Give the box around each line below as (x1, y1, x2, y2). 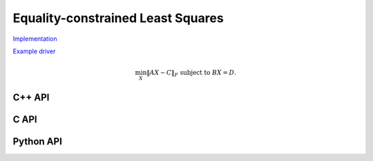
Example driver (12, 47, 56, 55)
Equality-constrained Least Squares (12, 10, 224, 26)
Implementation (12, 35, 57, 43)
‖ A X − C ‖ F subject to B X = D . (146, 69, 237, 79)
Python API (12, 135, 62, 147)
